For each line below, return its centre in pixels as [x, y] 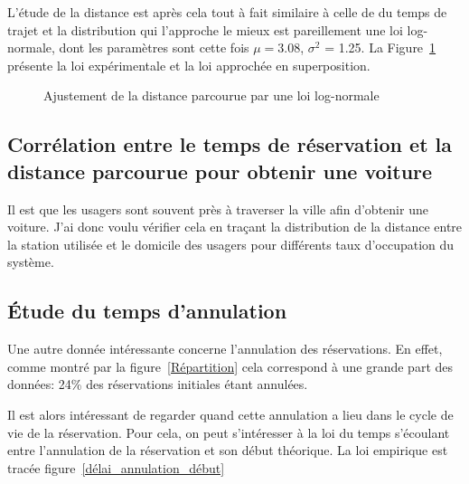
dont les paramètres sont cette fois [154, 47]
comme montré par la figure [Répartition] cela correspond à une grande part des [230, 366]
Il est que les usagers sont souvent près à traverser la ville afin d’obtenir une [218, 209]
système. [31, 262]
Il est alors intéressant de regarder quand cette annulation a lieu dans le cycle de [230, 414]
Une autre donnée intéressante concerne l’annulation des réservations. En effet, [225, 349]
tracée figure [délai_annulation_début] [116, 467]
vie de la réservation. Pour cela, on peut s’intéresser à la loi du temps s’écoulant [229, 432]
